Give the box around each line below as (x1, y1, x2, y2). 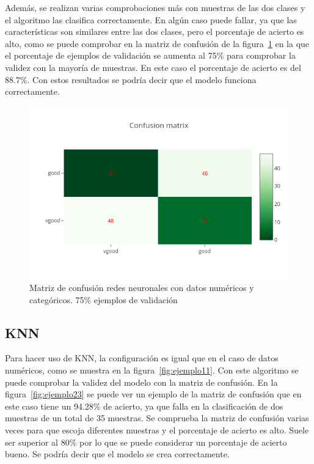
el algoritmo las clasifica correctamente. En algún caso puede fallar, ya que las (5, 13, 297, 26)
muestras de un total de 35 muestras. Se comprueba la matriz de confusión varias (5, 411, 309, 424)
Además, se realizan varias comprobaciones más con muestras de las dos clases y (5, 1, 305, 13)
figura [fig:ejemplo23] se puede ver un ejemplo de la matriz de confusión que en (5, 388, 302, 400)
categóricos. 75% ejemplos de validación (29, 293, 178, 306)
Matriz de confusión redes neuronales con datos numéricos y (29, 281, 254, 293)
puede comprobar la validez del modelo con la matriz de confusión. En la (5, 375, 278, 388)
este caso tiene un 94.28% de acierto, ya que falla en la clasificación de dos (5, 399, 283, 412)
